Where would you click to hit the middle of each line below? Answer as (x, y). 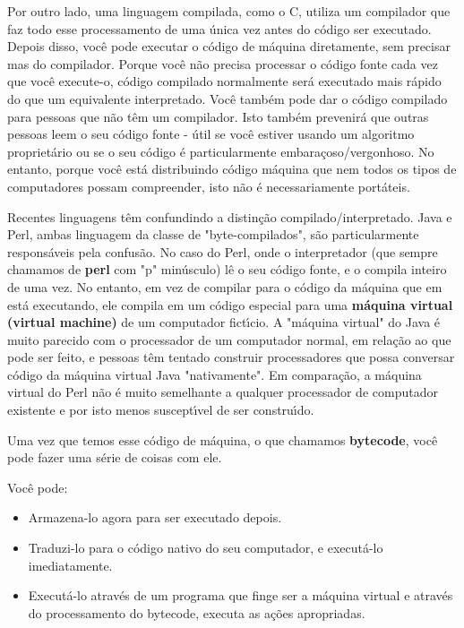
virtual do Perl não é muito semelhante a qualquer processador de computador (223, 392)
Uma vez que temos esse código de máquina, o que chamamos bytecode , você (223, 439)
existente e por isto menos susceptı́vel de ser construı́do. (161, 410)
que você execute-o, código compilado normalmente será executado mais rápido (224, 81)
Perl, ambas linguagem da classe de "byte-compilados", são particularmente (213, 234)
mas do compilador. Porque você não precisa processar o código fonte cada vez (223, 63)
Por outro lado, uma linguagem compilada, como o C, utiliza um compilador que (229, 11)
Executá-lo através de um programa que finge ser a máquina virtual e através (241, 595)
